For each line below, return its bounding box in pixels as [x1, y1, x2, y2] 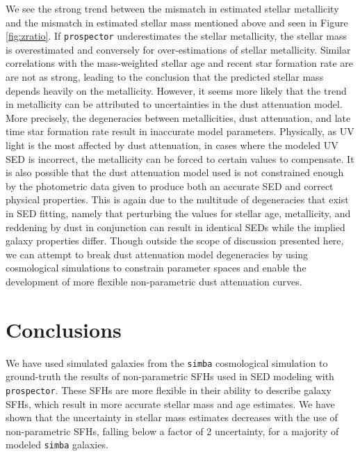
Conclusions [6, 315, 122, 343]
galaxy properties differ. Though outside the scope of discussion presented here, [6, 233, 344, 248]
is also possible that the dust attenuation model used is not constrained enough [6, 165, 344, 180]
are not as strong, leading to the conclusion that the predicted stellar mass [6, 70, 324, 84]
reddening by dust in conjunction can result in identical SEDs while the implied [6, 219, 345, 234]
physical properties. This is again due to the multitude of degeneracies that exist [6, 192, 349, 207]
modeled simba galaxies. [6, 437, 108, 452]
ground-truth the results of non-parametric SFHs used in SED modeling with [6, 369, 334, 384]
